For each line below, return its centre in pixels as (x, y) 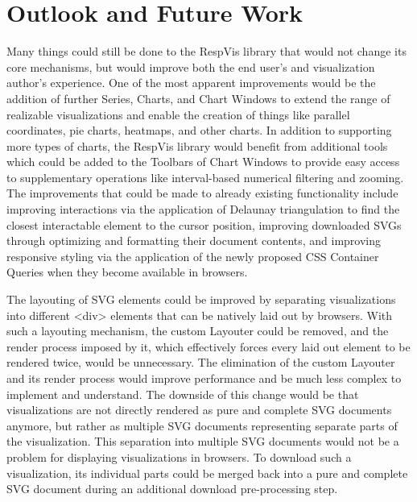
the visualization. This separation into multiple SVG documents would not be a (203, 441)
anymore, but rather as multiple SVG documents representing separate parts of (202, 425)
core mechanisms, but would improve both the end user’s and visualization (191, 66)
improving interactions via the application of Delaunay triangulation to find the (203, 209)
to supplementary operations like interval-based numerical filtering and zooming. (205, 177)
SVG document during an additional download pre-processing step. (172, 489)
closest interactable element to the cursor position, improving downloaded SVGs (204, 224)
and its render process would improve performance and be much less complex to (204, 378)
